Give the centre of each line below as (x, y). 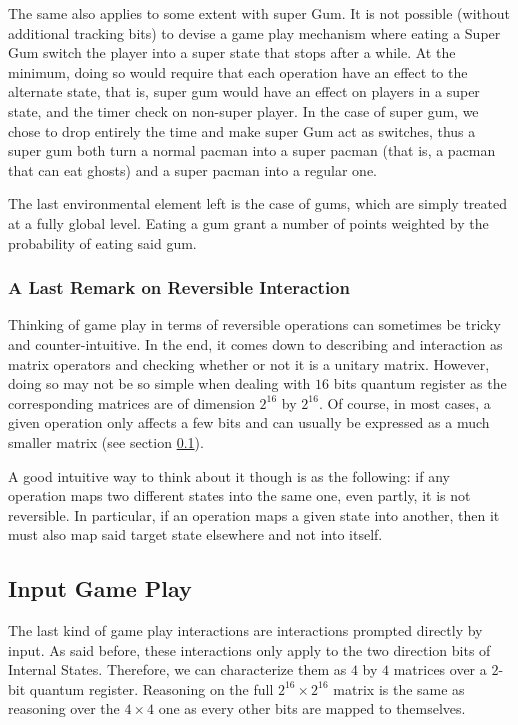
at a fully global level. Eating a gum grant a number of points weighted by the (248, 222)
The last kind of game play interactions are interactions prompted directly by (245, 630)
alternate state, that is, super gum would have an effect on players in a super (244, 91)
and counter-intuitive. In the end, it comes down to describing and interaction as (255, 343)
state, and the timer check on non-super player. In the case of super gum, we (243, 110)
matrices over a (440, 669)
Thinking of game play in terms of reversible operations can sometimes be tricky (254, 324)
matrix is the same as (399, 688)
